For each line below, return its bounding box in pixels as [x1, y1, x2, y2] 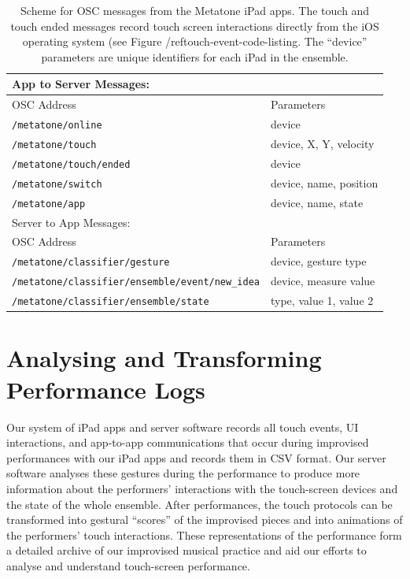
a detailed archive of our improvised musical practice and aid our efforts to [6, 542, 367, 559]
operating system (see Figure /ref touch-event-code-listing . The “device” [22, 33, 368, 50]
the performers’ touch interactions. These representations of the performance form [6, 526, 402, 543]
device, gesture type [271, 253, 367, 269]
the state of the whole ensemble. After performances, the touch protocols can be [6, 495, 393, 512]
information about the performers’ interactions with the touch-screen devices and [6, 480, 398, 496]
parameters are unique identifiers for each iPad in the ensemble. [41, 48, 349, 65]
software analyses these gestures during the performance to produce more [6, 465, 360, 481]
